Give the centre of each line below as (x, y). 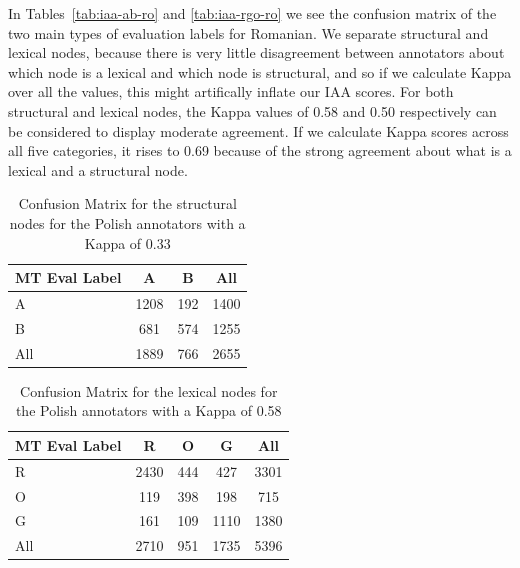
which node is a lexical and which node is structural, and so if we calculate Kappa (260, 71)
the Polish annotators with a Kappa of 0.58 (148, 410)
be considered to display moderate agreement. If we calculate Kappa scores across (258, 130)
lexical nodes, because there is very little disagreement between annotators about (256, 52)
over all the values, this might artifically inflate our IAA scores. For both (231, 91)
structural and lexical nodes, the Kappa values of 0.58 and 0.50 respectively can (252, 110)
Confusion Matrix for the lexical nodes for (149, 390)
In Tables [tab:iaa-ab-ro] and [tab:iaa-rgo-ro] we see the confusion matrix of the (252, 13)
